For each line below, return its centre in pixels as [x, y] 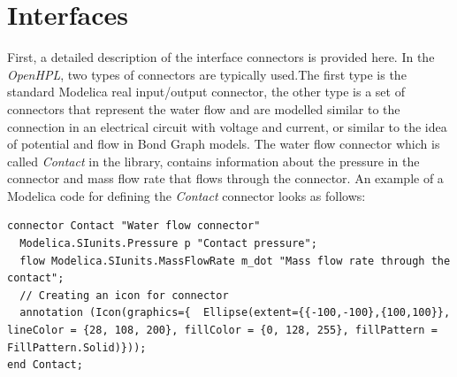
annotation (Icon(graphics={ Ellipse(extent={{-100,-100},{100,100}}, [235, 313]
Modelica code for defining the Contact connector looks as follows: [187, 195]
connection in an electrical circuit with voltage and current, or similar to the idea [227, 126]
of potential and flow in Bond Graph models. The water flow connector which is [224, 144]
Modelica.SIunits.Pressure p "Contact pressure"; [168, 244]
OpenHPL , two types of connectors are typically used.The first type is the [207, 74]
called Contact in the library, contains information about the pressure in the [213, 161]
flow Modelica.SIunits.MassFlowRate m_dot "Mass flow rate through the [235, 261]
